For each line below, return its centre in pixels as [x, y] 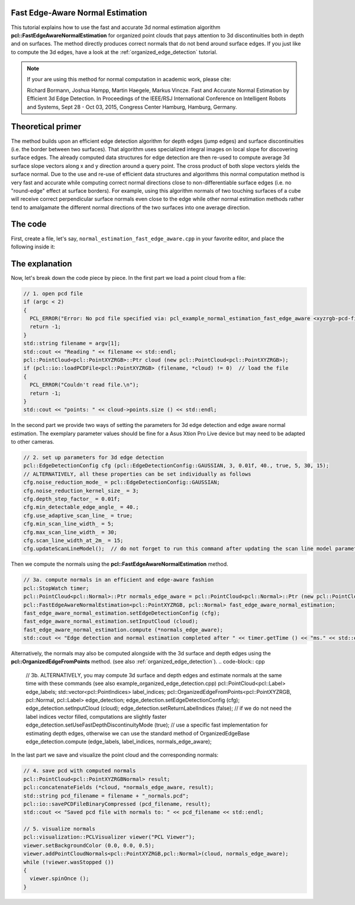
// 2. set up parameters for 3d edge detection [93, 458]
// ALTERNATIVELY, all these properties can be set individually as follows [137, 474]
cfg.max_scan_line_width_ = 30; [70, 532]
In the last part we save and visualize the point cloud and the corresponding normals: [115, 755]
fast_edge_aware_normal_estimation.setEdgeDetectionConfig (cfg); [122, 613]
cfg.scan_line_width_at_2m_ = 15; [73, 540]
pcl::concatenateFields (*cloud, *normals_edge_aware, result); [119, 788]
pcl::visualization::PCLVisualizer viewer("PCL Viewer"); [109, 837]
